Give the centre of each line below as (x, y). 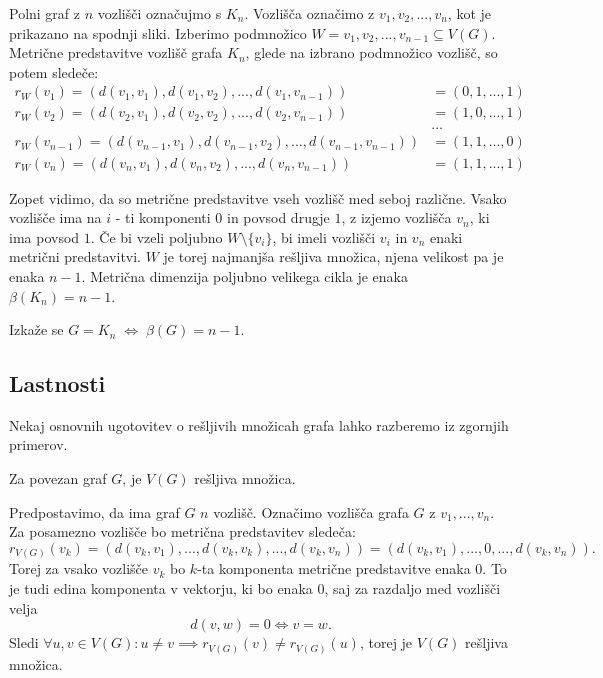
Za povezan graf (58, 478)
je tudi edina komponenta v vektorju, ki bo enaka (161, 587)
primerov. (38, 444)
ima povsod (44, 236)
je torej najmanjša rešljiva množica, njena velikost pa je (333, 256)
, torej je (386, 642)
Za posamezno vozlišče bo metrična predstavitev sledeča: (182, 531)
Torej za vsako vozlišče (78, 568)
